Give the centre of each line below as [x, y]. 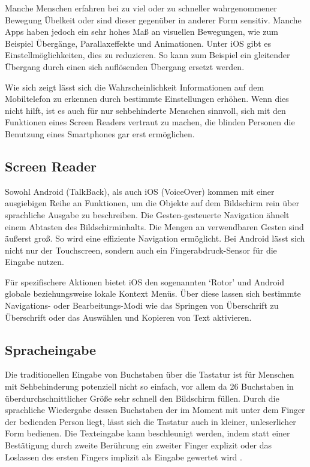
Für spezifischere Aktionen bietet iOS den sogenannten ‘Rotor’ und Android [145, 281]
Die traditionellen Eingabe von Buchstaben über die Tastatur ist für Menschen [150, 374]
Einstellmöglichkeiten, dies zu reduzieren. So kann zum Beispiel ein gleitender [148, 55]
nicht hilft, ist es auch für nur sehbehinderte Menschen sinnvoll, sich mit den [145, 110]
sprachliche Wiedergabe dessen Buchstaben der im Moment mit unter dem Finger [155, 410]
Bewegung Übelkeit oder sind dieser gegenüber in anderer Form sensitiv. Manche [153, 19]
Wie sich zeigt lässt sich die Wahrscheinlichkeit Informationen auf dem [135, 87]
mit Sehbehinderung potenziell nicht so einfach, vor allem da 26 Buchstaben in [149, 386]
